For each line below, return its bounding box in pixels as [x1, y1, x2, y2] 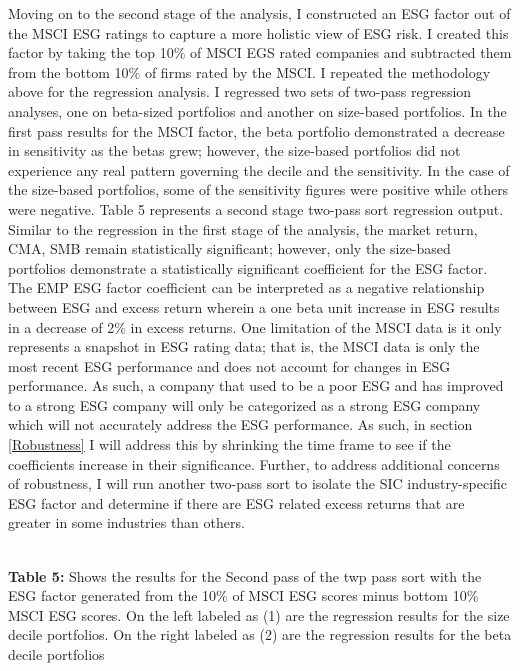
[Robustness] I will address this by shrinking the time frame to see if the [8, 434, 451, 455]
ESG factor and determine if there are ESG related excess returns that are [8, 492, 465, 513]
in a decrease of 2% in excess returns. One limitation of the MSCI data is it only [8, 316, 502, 337]
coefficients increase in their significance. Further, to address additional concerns [8, 453, 500, 474]
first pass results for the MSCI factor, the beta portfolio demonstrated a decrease [8, 120, 505, 141]
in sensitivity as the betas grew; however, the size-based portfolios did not [8, 140, 461, 161]
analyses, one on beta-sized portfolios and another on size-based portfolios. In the [8, 100, 507, 121]
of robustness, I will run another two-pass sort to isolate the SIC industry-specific [8, 473, 508, 494]
